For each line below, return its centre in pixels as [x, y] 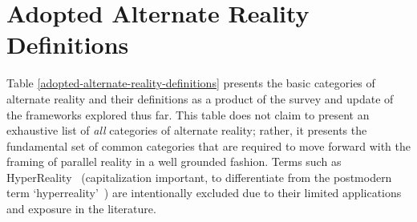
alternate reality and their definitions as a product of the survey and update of [200, 98]
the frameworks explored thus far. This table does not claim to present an [188, 114]
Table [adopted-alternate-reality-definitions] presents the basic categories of [191, 83]
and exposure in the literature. [81, 209]
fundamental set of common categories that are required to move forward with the [208, 145]
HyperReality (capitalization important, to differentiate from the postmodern [199, 177]
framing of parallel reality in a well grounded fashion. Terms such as [174, 161]
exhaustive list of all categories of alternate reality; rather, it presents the [187, 130]
